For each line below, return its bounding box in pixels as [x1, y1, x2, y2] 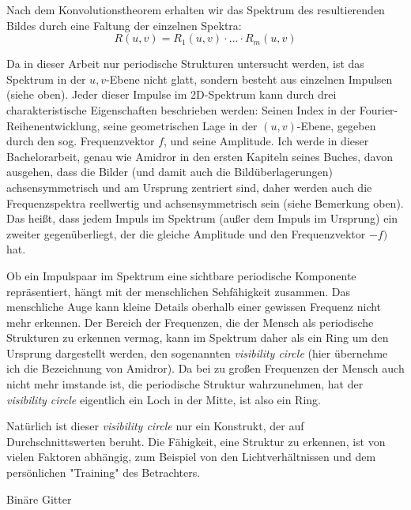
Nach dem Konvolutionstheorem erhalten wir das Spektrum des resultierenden [6, 2, 385, 17]
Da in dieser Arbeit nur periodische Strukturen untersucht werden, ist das [6, 55, 364, 72]
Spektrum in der [6, 70, 86, 87]
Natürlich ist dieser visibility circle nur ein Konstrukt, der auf [6, 418, 304, 434]
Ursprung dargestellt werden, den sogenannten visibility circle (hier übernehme [6, 344, 388, 361]
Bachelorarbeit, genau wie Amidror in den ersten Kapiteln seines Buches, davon [6, 148, 393, 164]
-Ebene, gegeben [296, 117, 376, 133]
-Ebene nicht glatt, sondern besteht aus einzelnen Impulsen [106, 70, 393, 87]
